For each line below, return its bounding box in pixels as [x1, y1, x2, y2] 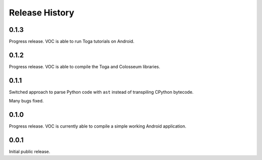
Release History [9, 7, 75, 18]
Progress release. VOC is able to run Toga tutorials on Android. [9, 39, 134, 44]
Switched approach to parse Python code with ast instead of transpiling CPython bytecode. [9, 89, 194, 95]
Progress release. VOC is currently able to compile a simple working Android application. [9, 123, 186, 129]
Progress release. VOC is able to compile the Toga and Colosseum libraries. [9, 63, 160, 70]
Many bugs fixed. [9, 98, 44, 104]
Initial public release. [9, 149, 50, 155]
